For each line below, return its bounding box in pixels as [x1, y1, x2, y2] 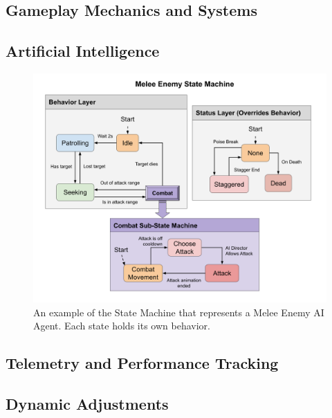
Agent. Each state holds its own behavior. [33, 318, 210, 333]
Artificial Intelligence [6, 40, 160, 62]
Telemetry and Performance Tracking [6, 352, 279, 374]
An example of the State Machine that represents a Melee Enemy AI [33, 305, 324, 319]
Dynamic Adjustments [6, 393, 169, 415]
